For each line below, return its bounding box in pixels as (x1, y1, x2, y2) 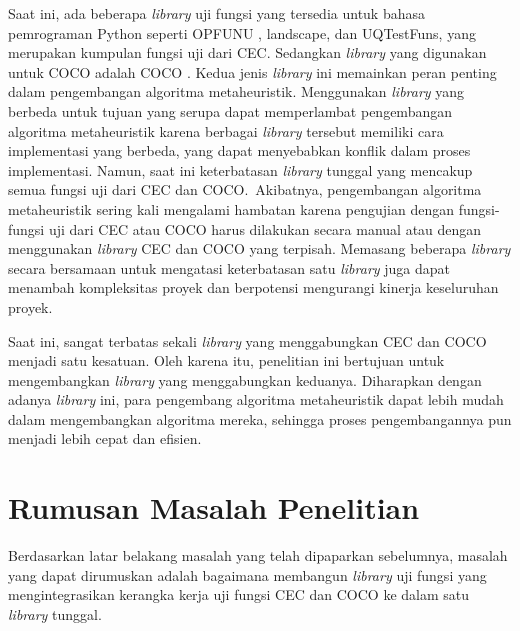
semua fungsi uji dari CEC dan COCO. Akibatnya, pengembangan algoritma (8, 179, 482, 200)
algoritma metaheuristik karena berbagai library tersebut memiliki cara (8, 120, 444, 141)
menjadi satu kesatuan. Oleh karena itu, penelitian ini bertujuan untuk (8, 350, 445, 371)
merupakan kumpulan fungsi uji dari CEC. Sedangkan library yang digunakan (8, 42, 487, 63)
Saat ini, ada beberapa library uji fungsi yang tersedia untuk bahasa (8, 3, 425, 23)
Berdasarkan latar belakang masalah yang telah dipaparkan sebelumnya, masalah (8, 545, 508, 566)
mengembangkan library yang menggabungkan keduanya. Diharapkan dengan (8, 369, 482, 390)
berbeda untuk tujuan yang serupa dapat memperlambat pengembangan (8, 100, 452, 121)
